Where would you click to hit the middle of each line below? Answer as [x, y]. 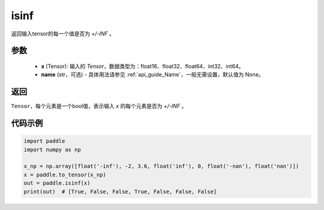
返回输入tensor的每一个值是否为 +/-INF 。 [63, 34]
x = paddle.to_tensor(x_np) [65, 175]
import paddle [44, 141]
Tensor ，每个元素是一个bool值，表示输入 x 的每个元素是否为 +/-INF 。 [99, 106]
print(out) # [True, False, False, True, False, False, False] [120, 191]
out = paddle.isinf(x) [57, 183]
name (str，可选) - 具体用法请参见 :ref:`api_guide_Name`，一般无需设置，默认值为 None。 [152, 74]
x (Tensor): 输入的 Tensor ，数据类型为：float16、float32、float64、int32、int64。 [142, 66]
